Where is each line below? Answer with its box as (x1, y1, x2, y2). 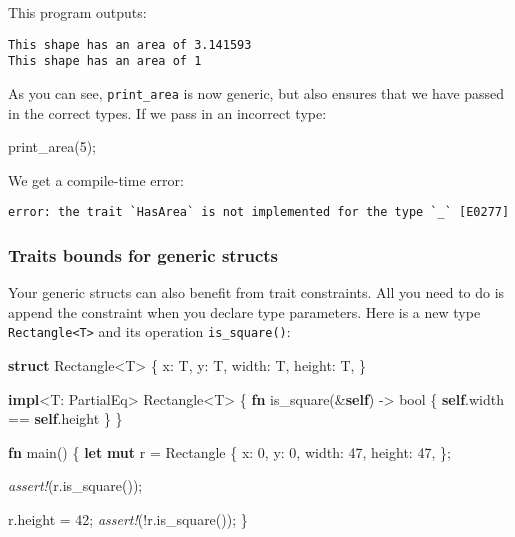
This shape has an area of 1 (8, 54, 202, 69)
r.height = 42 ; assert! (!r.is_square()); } (8, 509, 248, 530)
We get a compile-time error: (8, 169, 184, 190)
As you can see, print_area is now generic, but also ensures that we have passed (8, 82, 505, 103)
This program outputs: (8, 2, 147, 22)
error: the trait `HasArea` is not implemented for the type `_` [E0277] (8, 205, 510, 220)
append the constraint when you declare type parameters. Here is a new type (8, 301, 481, 322)
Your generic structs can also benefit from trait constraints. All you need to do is (8, 282, 505, 303)
